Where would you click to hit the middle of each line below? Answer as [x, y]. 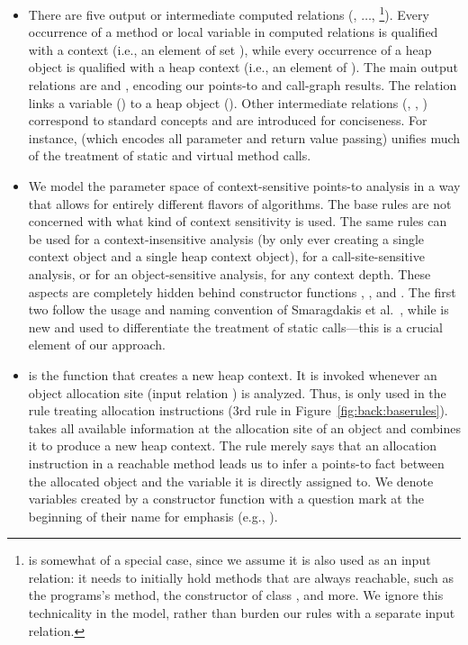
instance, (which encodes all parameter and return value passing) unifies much [244, 137]
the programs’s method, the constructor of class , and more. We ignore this [236, 595]
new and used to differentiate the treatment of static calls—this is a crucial [235, 327]
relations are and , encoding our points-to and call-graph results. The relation [243, 85]
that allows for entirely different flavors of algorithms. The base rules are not [240, 203]
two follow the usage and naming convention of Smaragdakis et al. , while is [238, 309]
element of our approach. [97, 345]
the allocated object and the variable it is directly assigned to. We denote [231, 481]
